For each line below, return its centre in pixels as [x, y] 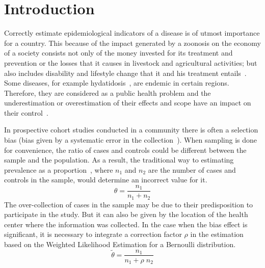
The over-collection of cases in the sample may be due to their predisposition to [129, 204]
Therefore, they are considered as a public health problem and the [108, 92]
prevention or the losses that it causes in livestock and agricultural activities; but [131, 62]
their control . [26, 112]
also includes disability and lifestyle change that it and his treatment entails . [125, 73]
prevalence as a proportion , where [59, 169]
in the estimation [217, 234]
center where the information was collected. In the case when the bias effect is [126, 224]
